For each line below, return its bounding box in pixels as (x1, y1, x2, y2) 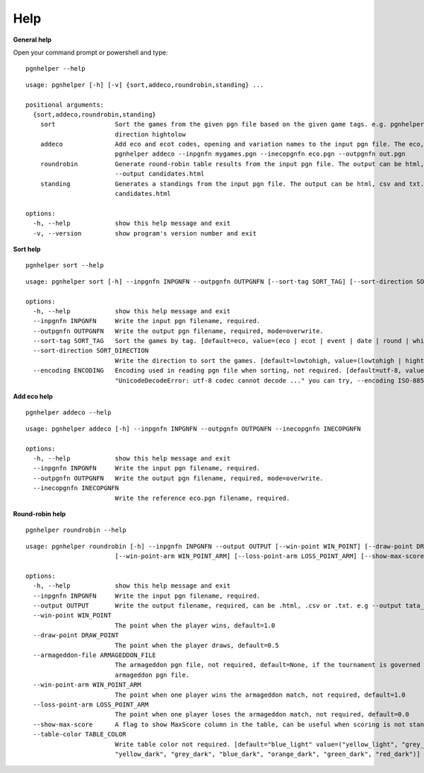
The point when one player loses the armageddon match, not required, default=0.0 (114, 711, 410, 719)
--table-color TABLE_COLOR (33, 731, 126, 738)
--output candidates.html (114, 170, 205, 178)
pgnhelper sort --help (25, 262, 105, 269)
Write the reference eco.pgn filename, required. (114, 494, 290, 502)
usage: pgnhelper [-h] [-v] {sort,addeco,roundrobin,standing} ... (25, 81, 264, 88)
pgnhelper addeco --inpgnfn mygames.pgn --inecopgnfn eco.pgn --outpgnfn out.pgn (114, 150, 406, 158)
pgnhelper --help (25, 64, 86, 73)
